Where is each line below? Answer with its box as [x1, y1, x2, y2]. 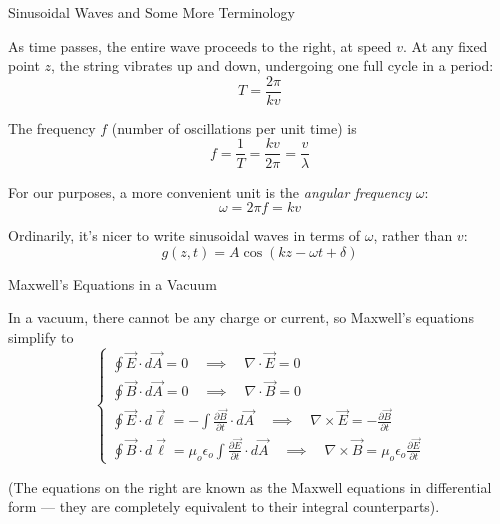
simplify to [8, 326, 74, 347]
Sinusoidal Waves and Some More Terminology [8, 2, 295, 22]
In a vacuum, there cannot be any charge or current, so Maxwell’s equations [8, 307, 474, 328]
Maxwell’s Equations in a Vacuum [8, 273, 217, 294]
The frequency [8, 117, 96, 138]
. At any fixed [403, 35, 488, 56]
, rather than [373, 225, 453, 246]
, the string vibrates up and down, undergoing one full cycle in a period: [51, 55, 494, 76]
